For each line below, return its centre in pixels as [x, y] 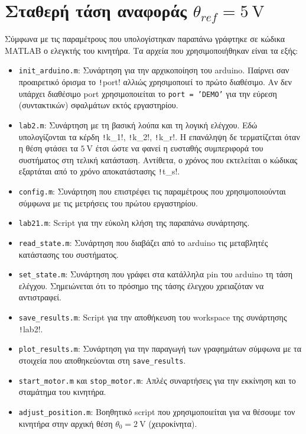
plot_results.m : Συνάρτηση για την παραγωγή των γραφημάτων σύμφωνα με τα [160, 349]
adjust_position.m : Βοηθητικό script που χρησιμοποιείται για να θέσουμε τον [157, 411]
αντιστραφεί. [40, 297]
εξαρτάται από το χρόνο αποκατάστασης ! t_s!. [99, 171]
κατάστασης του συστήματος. [69, 254]
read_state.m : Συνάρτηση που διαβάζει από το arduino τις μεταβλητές [143, 242]
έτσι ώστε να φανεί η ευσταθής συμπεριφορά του [179, 148]
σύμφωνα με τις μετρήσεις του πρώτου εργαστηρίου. [108, 203]
